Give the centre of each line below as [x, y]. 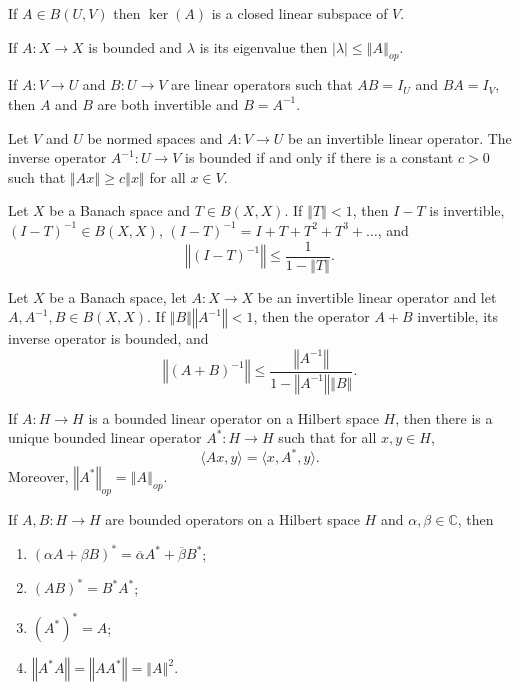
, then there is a [444, 417]
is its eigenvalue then [263, 46]
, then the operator [311, 316]
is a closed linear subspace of [299, 13]
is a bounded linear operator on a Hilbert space [233, 417]
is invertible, [467, 210]
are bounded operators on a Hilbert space [232, 519]
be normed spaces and [155, 137]
